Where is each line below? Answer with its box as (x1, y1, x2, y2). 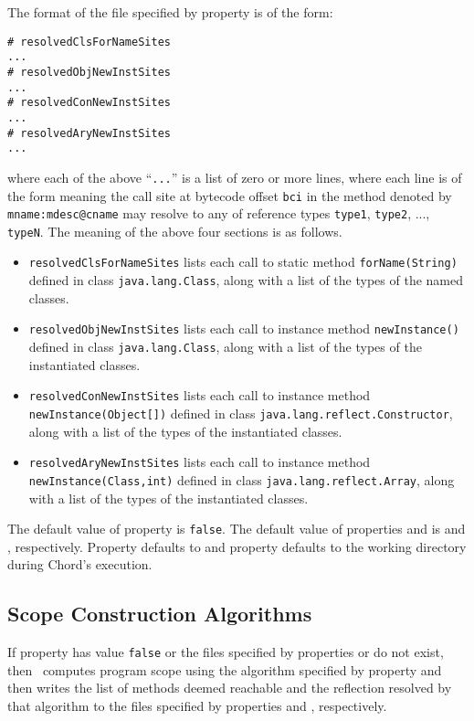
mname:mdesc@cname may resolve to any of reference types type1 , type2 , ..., (7, 204, 430, 223)
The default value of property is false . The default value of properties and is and (7, 519, 466, 538)
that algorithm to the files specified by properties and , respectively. (7, 695, 387, 715)
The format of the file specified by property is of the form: (7, 3, 333, 21)
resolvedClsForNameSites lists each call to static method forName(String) (28, 252, 458, 271)
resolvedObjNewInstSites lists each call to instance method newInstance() (28, 319, 459, 338)
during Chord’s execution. (7, 555, 153, 574)
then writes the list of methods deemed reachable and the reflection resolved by (7, 678, 452, 697)
